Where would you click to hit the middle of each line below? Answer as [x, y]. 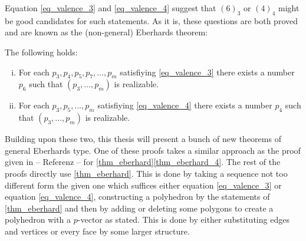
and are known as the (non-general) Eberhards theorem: [106, 32]
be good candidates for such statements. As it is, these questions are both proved [151, 20]
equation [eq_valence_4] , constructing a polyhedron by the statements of [137, 197]
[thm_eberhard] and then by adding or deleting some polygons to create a [139, 208]
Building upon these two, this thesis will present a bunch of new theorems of [143, 139]
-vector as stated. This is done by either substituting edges [183, 219]
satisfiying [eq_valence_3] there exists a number [207, 72]
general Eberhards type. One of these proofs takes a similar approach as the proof [153, 150]
